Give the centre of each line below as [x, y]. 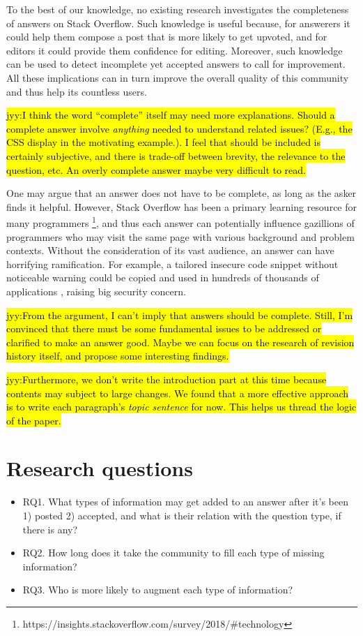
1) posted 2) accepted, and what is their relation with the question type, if [182, 515]
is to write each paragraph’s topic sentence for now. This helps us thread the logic [181, 407]
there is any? [50, 529]
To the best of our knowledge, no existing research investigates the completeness [178, 9]
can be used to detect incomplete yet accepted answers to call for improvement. [176, 64]
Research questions [100, 468]
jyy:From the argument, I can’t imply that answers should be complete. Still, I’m [180, 315]
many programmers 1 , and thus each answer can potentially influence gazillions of [180, 222]
